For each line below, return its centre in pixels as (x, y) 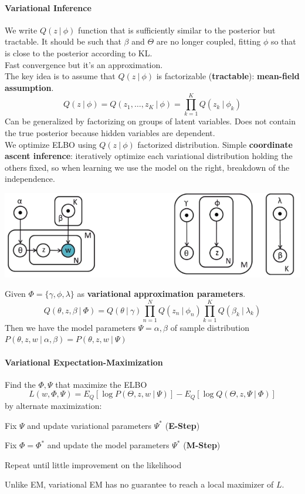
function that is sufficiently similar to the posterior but (177, 30)
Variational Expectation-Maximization (84, 362)
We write (21, 30)
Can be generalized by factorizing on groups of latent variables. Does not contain (150, 121)
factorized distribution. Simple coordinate (215, 144)
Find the (20, 384)
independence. (30, 179)
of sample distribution (210, 327)
